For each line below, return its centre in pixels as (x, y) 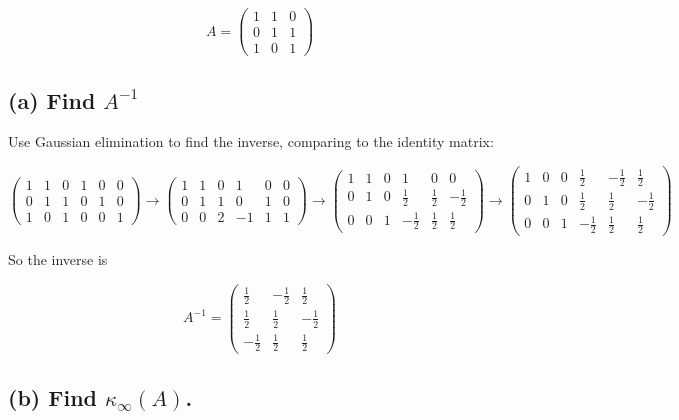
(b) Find (52, 397)
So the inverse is (58, 259)
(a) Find (52, 99)
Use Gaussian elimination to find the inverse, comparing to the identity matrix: (251, 141)
